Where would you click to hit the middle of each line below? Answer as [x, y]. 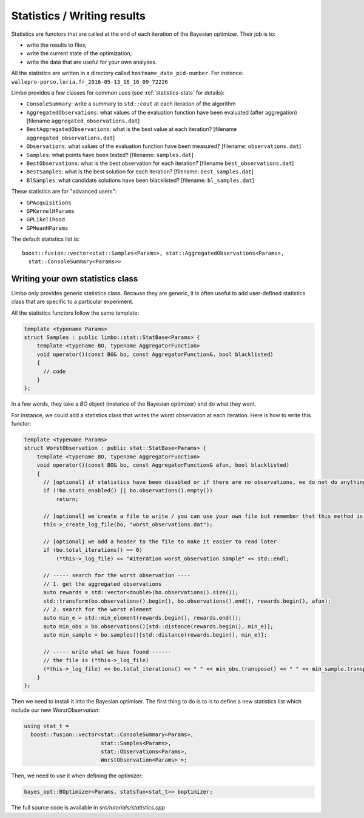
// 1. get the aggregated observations [103, 584]
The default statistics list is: [45, 239]
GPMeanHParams [47, 228]
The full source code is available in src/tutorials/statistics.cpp [88, 808]
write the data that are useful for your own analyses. [92, 62]
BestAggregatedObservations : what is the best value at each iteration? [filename [132, 129]
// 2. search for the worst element [98, 609]
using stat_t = [46, 726]
